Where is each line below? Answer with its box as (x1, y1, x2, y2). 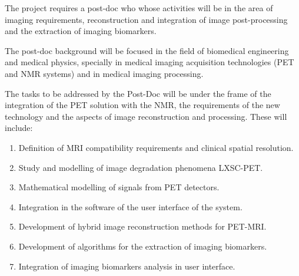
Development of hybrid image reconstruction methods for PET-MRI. (18, 220, 267, 233)
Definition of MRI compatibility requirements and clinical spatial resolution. (18, 141, 294, 153)
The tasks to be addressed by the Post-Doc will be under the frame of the (5, 87, 271, 99)
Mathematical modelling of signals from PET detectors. (18, 181, 220, 193)
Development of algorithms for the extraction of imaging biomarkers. (18, 240, 267, 252)
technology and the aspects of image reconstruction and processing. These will (5, 110, 287, 122)
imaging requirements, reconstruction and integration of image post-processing (5, 13, 288, 25)
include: (5, 122, 33, 134)
